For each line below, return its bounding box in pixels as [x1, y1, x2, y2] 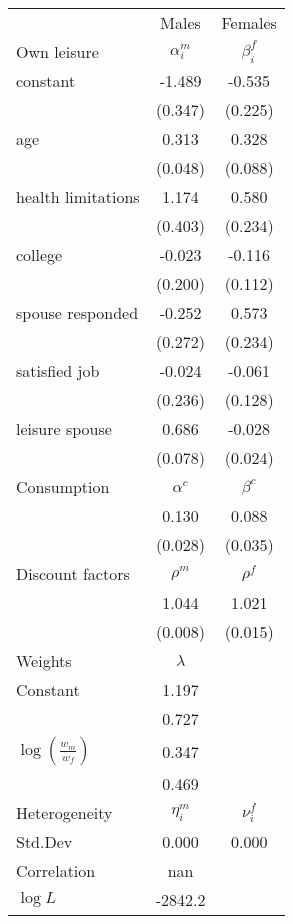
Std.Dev [16, 830, 73, 853]
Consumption [16, 475, 110, 498]
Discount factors [16, 562, 130, 585]
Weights [16, 649, 72, 672]
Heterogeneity [16, 801, 113, 824]
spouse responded [16, 301, 139, 324]
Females [221, 11, 277, 34]
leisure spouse [16, 417, 112, 440]
